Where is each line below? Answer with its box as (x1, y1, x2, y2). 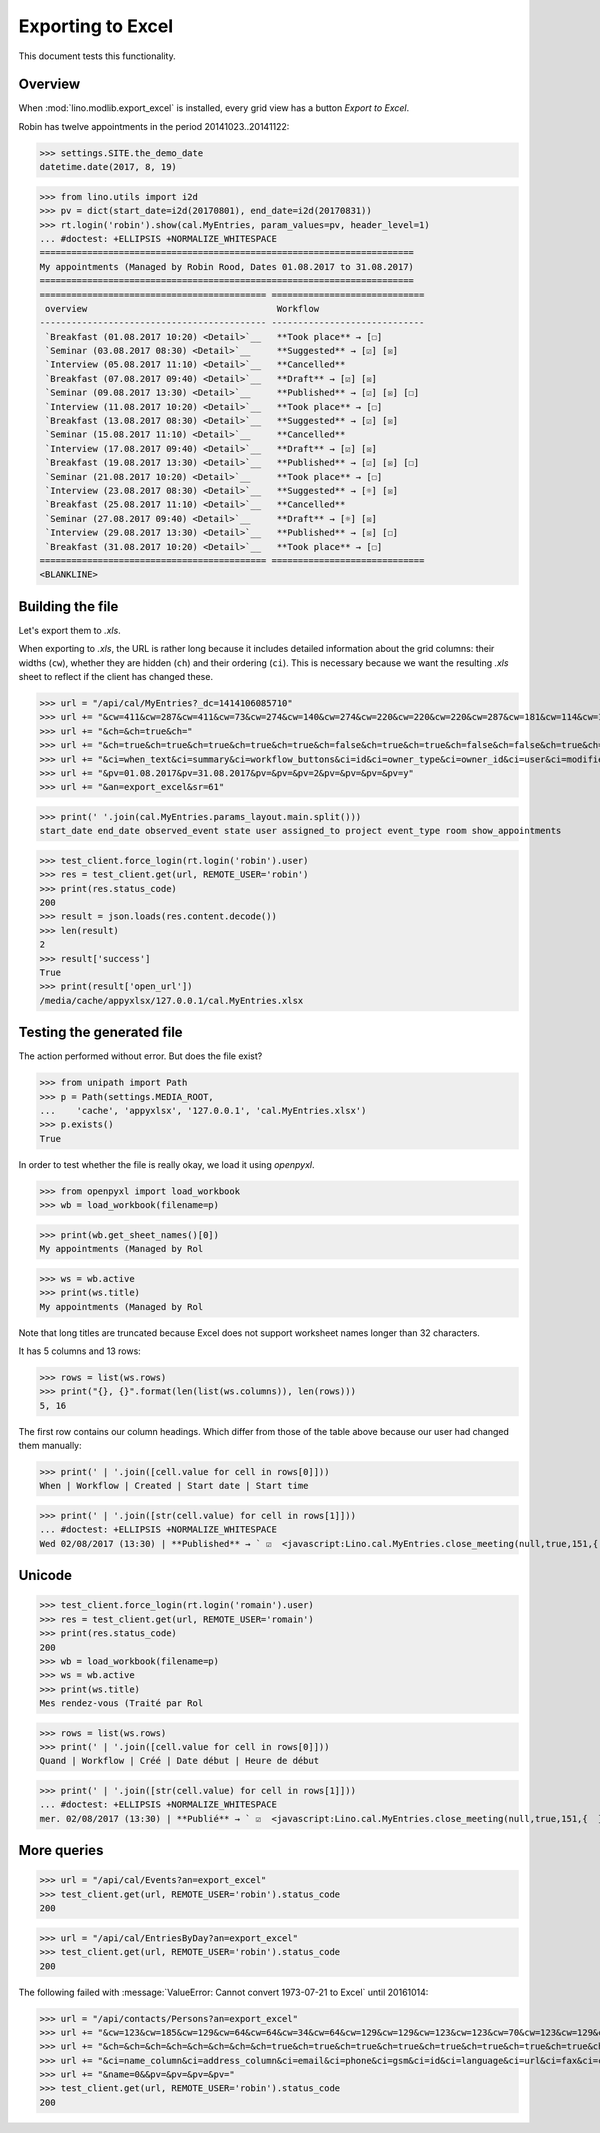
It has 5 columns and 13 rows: (18, 1345, 142, 1357)
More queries (18, 1842, 104, 1859)
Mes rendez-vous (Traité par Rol (39, 1698, 204, 1709)
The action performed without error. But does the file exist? (18, 1050, 263, 1062)
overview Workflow (45, 303, 320, 314)
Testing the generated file (18, 1024, 184, 1041)
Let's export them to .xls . (18, 624, 122, 636)
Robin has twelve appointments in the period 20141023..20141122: (18, 120, 290, 132)
